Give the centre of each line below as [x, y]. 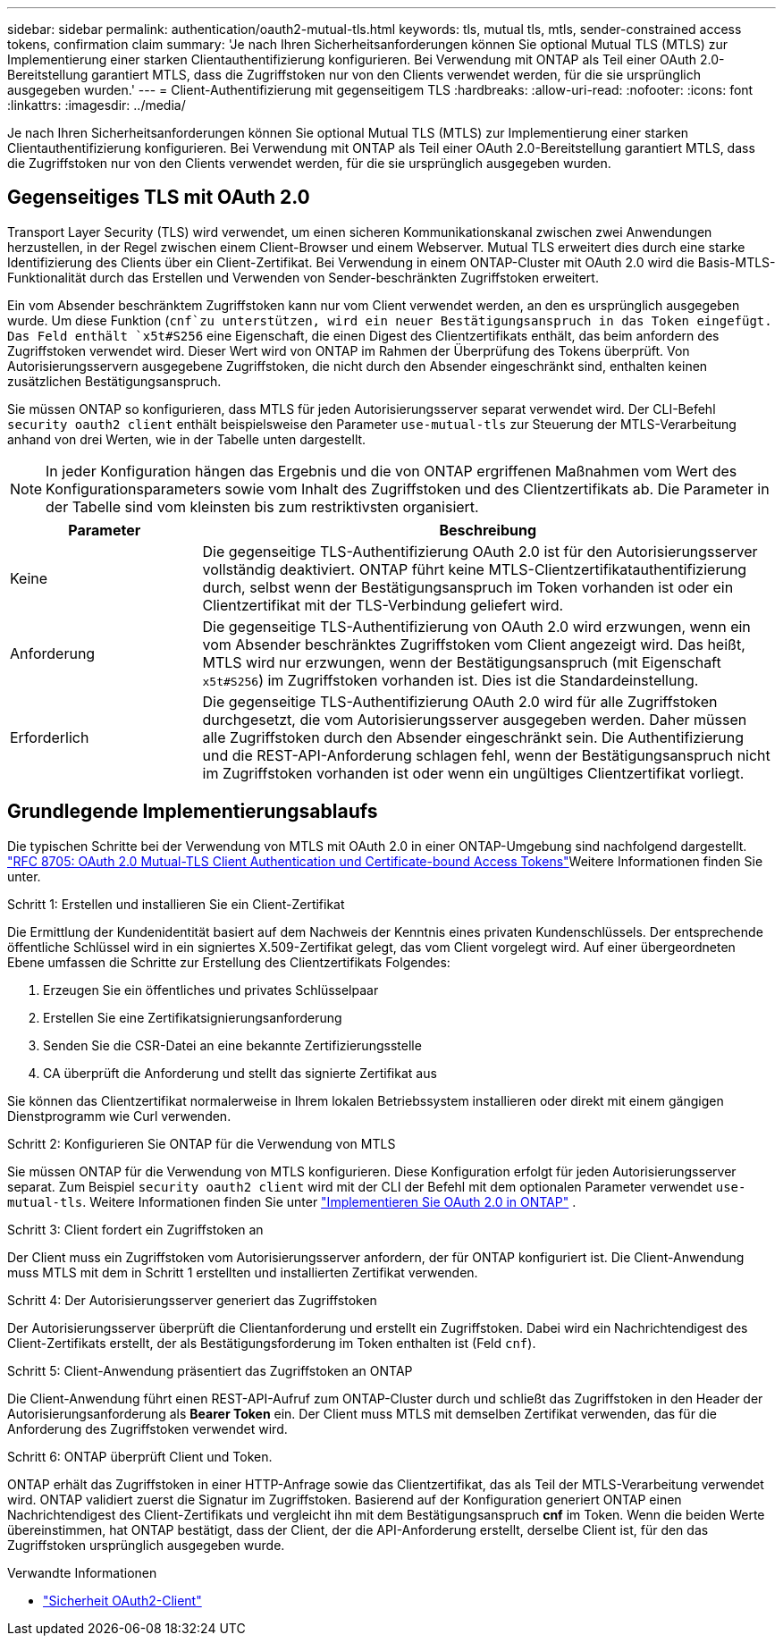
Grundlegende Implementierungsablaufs [193, 812]
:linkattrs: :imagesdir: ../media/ [97, 105]
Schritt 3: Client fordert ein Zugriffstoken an [135, 1229]
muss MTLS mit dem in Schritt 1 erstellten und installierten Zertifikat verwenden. [243, 1272]
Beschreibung [488, 530]
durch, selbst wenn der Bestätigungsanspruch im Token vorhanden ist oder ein [468, 587]
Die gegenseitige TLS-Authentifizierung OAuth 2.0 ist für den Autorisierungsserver [480, 551]
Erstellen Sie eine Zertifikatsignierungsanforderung [193, 1017]
